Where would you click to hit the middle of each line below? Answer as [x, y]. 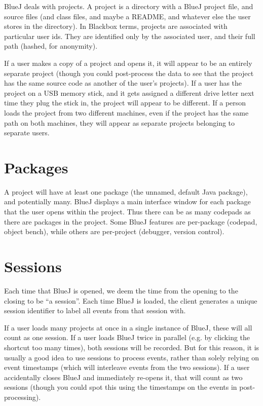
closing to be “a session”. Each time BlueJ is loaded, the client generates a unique [131, 300]
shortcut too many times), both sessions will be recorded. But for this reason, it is [132, 347]
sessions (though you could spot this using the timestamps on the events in [121, 387]
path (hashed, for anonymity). [51, 46]
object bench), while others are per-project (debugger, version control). [114, 231]
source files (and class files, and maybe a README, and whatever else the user [127, 16]
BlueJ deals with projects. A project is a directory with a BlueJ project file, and [129, 6]
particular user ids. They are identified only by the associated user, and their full [130, 36]
